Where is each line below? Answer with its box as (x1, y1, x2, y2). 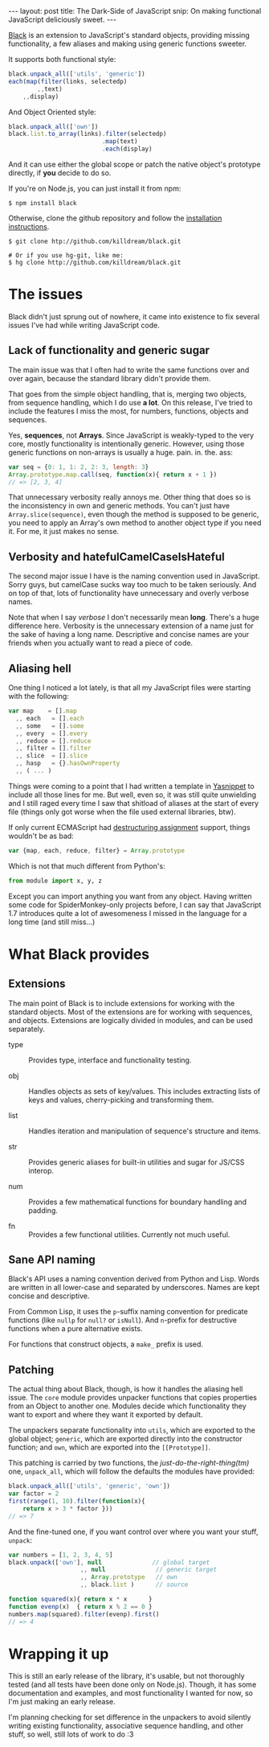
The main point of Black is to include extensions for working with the (8, 998, 235, 1008)
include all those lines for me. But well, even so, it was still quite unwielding (8, 790, 257, 800)
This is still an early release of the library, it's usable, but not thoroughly (8, 1671, 245, 1681)
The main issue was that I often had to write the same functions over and (8, 364, 250, 375)
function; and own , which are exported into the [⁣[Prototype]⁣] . (8, 1442, 211, 1453)
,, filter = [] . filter (15, 744, 92, 753)
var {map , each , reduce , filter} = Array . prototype (8, 846, 185, 854)
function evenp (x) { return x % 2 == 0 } (8, 1602, 153, 1610)
